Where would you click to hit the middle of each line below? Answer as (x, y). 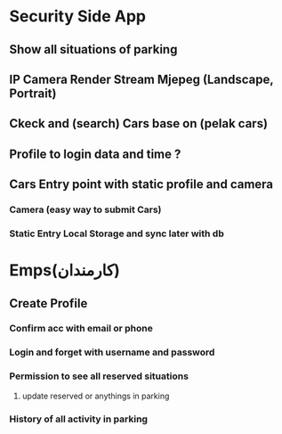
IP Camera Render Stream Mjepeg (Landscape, (141, 79)
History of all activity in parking (79, 419)
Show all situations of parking (93, 49)
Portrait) (33, 93)
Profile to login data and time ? (95, 154)
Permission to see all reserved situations (99, 376)
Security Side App (78, 16)
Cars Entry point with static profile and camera (141, 184)
